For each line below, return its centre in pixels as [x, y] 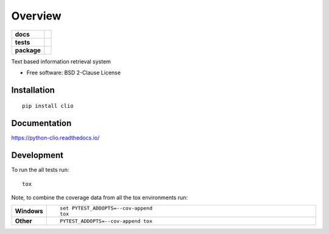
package [28, 50]
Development [37, 155]
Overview [36, 16]
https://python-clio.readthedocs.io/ [55, 138]
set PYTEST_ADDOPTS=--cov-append [106, 208]
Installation [33, 90]
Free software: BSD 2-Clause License [74, 73]
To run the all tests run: [40, 170]
